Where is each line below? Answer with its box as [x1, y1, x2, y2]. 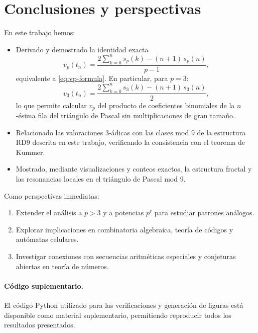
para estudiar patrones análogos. [154, 207, 254, 218]
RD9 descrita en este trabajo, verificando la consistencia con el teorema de [16, 137, 245, 147]
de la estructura [197, 127, 246, 137]
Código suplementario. [4, 280, 84, 291]
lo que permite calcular [16, 100, 87, 110]
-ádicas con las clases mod [108, 127, 189, 137]
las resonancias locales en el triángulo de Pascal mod [16, 173, 178, 184]
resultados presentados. [4, 319, 75, 330]
